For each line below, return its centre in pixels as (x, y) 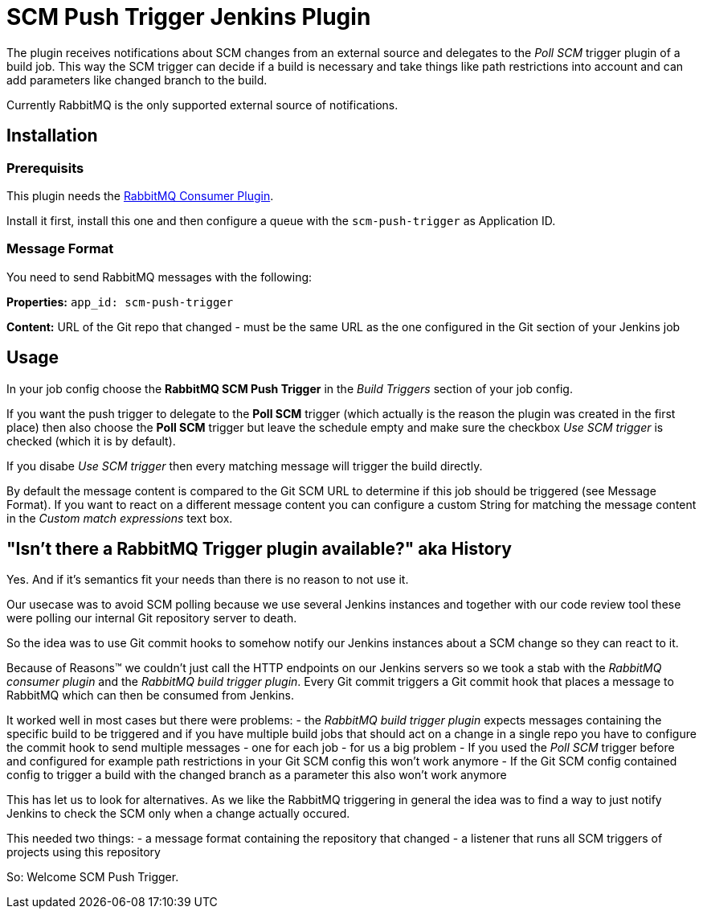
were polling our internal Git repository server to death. (152, 618)
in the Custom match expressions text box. (120, 518)
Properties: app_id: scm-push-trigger (120, 302)
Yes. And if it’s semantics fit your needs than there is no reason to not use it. (208, 580)
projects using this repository (84, 852)
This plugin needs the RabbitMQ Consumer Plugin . (140, 195)
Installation (52, 136)
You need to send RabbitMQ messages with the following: (159, 277)
